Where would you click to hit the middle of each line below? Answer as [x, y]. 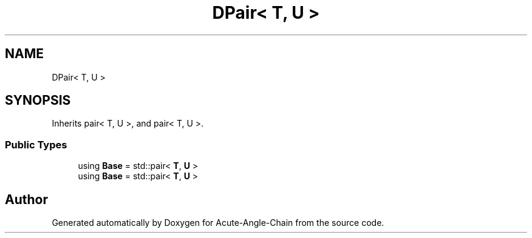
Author [26, 199]
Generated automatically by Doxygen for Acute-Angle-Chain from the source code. [218, 223]
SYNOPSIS [38, 101]
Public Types [36, 144]
